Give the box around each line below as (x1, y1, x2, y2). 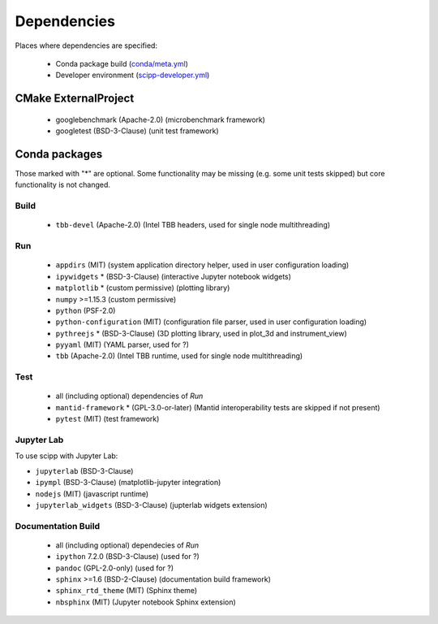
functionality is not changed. (15, 180, 111, 190)
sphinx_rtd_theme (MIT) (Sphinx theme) (55, 586, 198, 596)
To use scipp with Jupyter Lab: (15, 451, 118, 461)
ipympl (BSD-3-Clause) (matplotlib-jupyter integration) (35, 478, 221, 487)
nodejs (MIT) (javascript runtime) (35, 488, 149, 499)
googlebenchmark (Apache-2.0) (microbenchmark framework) (55, 115, 265, 124)
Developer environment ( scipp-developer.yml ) (55, 70, 210, 80)
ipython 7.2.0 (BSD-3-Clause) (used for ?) (55, 552, 200, 561)
